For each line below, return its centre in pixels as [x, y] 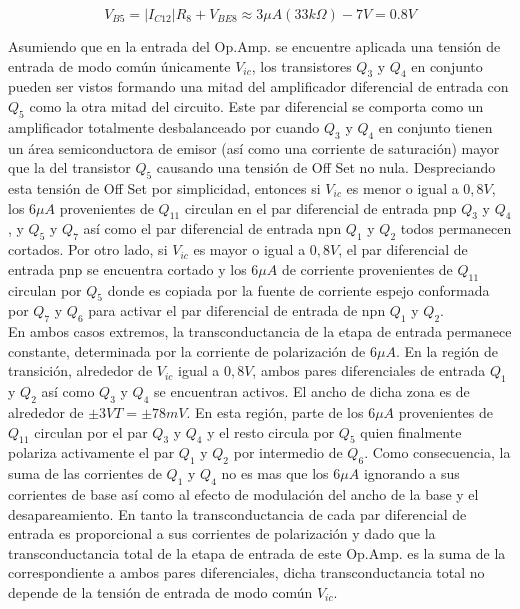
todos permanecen [456, 228]
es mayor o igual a [249, 249]
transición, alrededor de [80, 370]
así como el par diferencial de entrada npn [212, 228]
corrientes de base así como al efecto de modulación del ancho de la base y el [243, 493]
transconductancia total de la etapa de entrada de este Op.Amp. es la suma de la [257, 552]
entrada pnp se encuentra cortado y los [127, 268]
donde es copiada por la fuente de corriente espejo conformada [298, 289]
